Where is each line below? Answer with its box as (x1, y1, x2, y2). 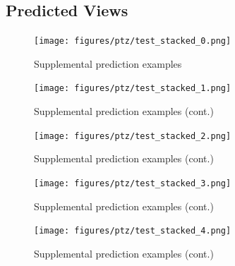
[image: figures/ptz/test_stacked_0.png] (34, 36, 231, 47)
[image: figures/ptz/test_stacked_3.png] (34, 178, 231, 188)
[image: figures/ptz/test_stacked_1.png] (34, 83, 231, 94)
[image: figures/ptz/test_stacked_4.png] (34, 226, 231, 236)
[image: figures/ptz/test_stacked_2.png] (34, 131, 231, 141)
